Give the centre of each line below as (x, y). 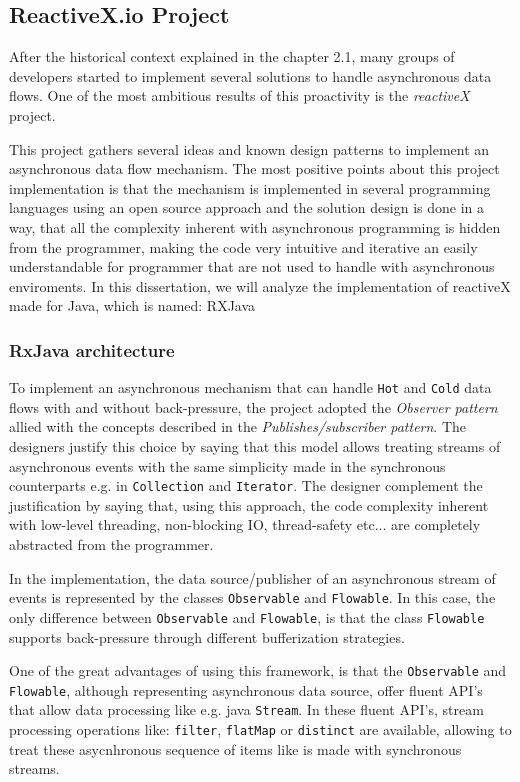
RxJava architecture (92, 349)
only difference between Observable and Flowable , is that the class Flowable (247, 616)
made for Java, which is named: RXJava (132, 305)
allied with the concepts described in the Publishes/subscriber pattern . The (238, 426)
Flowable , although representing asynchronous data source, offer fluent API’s (246, 689)
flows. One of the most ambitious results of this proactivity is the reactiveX (239, 95)
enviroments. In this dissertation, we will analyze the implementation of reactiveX (260, 285)
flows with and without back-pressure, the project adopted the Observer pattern (253, 406)
